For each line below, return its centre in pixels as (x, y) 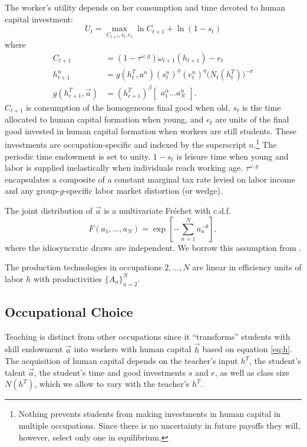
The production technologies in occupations (83, 267)
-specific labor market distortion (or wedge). (143, 191)
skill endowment (34, 349)
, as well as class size (252, 372)
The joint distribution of (49, 210)
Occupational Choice (69, 311)
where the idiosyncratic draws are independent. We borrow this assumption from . (153, 247)
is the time (261, 107)
